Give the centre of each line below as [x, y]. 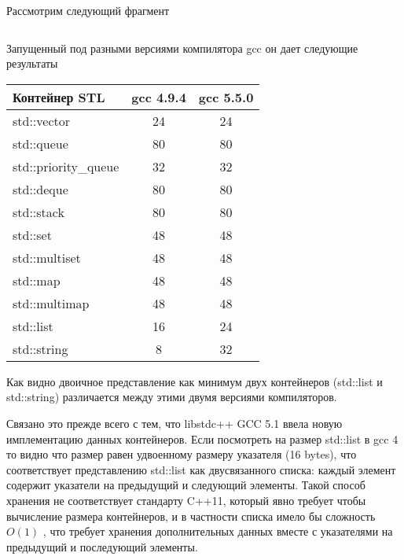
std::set [32, 234]
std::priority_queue [66, 166]
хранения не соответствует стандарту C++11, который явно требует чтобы [186, 500]
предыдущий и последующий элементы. [102, 546]
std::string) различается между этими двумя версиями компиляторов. [172, 397]
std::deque [40, 189]
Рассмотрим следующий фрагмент [88, 10]
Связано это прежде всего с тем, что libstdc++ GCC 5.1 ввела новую [174, 423]
